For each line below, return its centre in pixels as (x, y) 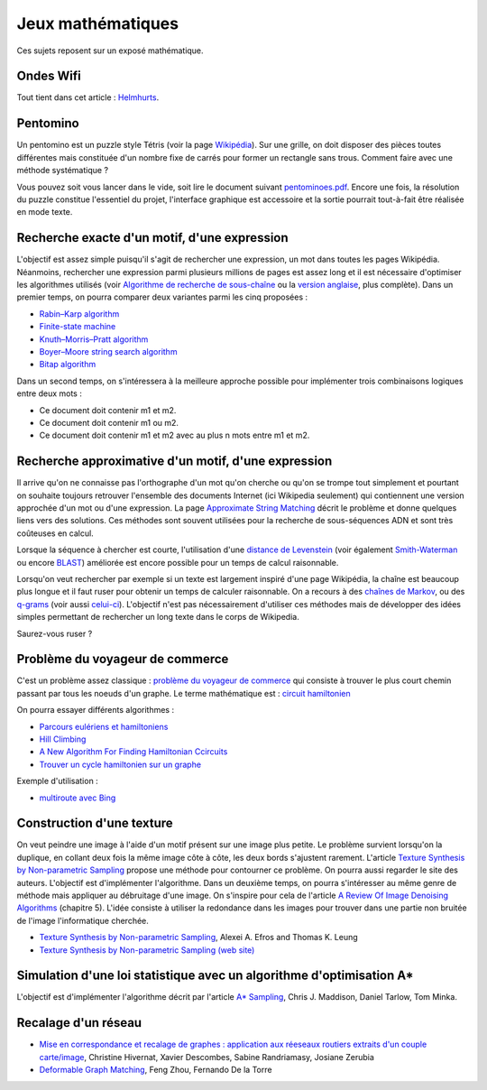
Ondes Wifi (49, 76)
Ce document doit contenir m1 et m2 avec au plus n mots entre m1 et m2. (175, 435)
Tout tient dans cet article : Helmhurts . (88, 97)
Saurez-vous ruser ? (55, 633)
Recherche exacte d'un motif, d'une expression (152, 238)
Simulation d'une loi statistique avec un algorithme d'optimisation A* (215, 976)
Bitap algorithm (68, 365)
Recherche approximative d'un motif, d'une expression (175, 462)
